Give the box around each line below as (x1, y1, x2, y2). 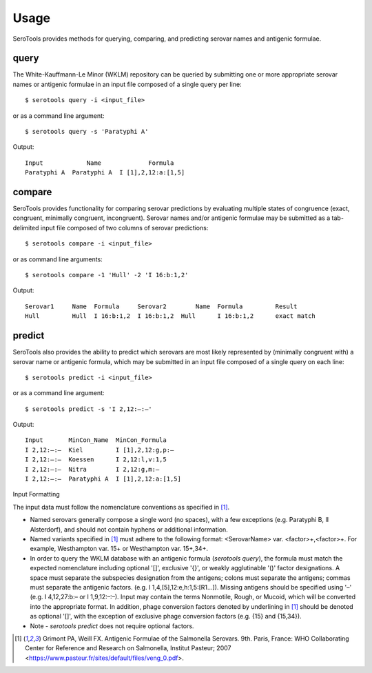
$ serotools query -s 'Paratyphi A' (25, 128, 149, 136)
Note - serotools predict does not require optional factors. (30, 621, 194, 630)
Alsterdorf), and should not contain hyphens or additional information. (30, 525, 229, 534)
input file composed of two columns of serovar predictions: (40, 223, 209, 232)
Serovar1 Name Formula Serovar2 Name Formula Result (25, 302, 298, 310)
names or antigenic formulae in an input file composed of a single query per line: (12, 80, 242, 88)
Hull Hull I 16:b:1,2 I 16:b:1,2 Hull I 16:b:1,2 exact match (25, 312, 316, 320)
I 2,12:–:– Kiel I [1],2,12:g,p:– (25, 445, 174, 454)
